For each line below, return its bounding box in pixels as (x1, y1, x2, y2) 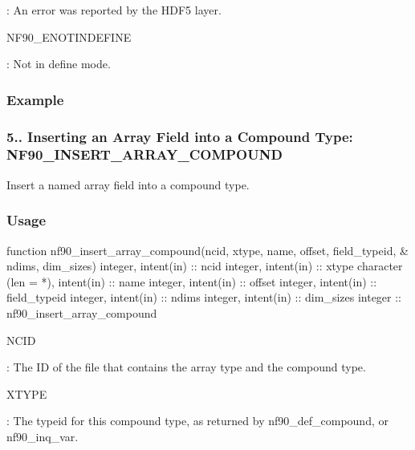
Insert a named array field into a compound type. (6, 176, 250, 193)
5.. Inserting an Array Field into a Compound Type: (6, 126, 353, 146)
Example (6, 89, 64, 109)
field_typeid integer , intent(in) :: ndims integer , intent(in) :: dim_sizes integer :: (6, 289, 402, 306)
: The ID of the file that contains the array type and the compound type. (6, 359, 366, 375)
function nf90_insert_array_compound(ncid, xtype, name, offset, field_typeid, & (6, 241, 409, 258)
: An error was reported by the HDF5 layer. (6, 2, 222, 18)
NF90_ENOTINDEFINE (6, 28, 132, 45)
